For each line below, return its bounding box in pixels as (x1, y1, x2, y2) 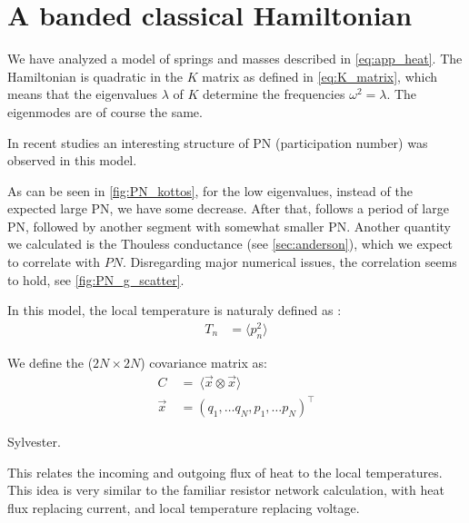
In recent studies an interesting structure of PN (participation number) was (7, 133, 428, 152)
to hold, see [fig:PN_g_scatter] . (7, 270, 185, 289)
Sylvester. (7, 432, 61, 451)
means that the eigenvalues (7, 84, 158, 104)
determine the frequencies (203, 84, 345, 104)
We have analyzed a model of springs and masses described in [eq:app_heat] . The (7, 49, 463, 68)
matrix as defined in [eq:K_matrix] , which (202, 66, 438, 85)
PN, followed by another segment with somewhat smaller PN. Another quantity (7, 216, 452, 235)
